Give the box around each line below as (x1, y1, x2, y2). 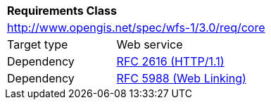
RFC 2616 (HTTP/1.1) (116, 54, 225, 68)
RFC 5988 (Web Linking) (116, 71, 246, 85)
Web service (116, 37, 183, 51)
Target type (7, 37, 68, 51)
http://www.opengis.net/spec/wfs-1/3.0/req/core (7, 20, 265, 35)
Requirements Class (7, 4, 117, 18)
